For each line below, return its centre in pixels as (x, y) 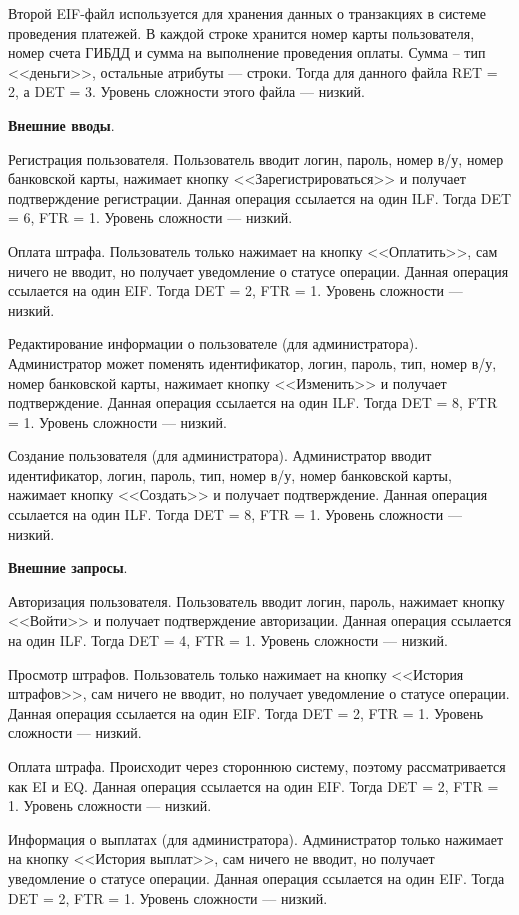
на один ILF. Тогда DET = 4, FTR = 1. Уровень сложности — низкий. (228, 640)
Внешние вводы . (61, 124)
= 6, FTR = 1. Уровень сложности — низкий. (150, 217)
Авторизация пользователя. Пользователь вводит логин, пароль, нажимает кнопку (256, 600)
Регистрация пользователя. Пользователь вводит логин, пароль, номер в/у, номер (256, 158)
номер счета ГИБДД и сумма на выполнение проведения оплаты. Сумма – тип (247, 52)
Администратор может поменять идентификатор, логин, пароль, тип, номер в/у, (252, 362)
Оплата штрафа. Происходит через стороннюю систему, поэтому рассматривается (257, 766)
